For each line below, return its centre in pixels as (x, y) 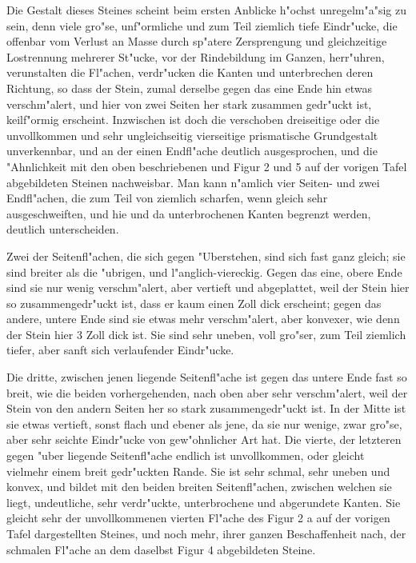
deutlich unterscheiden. (63, 229)
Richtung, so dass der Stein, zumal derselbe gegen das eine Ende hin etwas (190, 88)
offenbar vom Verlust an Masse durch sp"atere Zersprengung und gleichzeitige (197, 41)
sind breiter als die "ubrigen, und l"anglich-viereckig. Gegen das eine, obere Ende (204, 272)
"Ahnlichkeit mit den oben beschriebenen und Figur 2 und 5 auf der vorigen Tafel (207, 166)
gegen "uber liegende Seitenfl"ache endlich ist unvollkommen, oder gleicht (186, 455)
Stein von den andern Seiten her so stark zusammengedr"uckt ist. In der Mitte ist (206, 408)
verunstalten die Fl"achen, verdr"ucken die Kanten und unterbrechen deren (190, 72)
